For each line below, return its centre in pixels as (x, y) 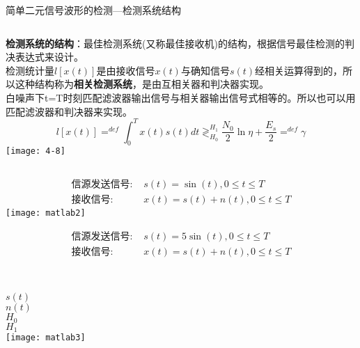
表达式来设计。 (49, 57)
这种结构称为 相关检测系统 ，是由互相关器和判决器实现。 (142, 84)
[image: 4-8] (36, 151)
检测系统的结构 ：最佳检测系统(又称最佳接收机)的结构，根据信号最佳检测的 (175, 43)
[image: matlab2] (46, 213)
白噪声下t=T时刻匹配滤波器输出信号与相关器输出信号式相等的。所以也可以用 (181, 97)
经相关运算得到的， (299, 70)
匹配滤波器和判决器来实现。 (69, 111)
